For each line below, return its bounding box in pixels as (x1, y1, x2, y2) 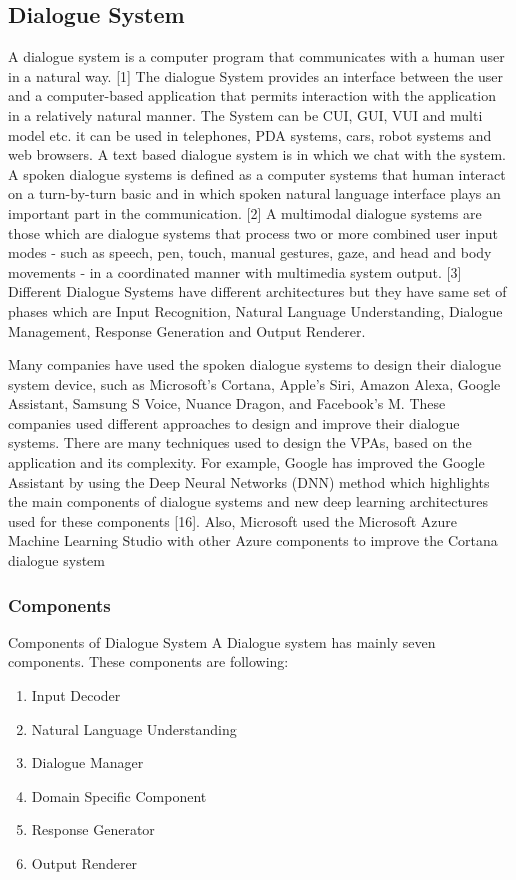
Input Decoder (31, 685, 121, 706)
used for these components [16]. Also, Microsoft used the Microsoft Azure (8, 510, 458, 531)
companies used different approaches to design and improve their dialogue (8, 412, 460, 433)
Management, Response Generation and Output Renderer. (8, 320, 366, 341)
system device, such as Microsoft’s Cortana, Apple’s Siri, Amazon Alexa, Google (8, 373, 501, 394)
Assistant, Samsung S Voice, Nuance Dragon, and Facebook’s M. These (8, 393, 446, 414)
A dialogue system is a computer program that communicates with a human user (8, 46, 505, 67)
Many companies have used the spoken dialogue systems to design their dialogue (8, 354, 501, 375)
